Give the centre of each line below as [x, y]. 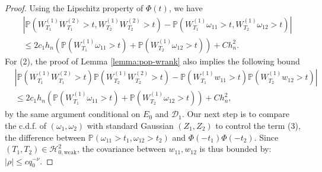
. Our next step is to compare [235, 114]
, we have [186, 8]
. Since [266, 137]
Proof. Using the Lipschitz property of [74, 8]
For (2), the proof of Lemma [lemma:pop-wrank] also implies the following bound [152, 61]
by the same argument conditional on [73, 114]
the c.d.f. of [26, 125]
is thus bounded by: [235, 149]
